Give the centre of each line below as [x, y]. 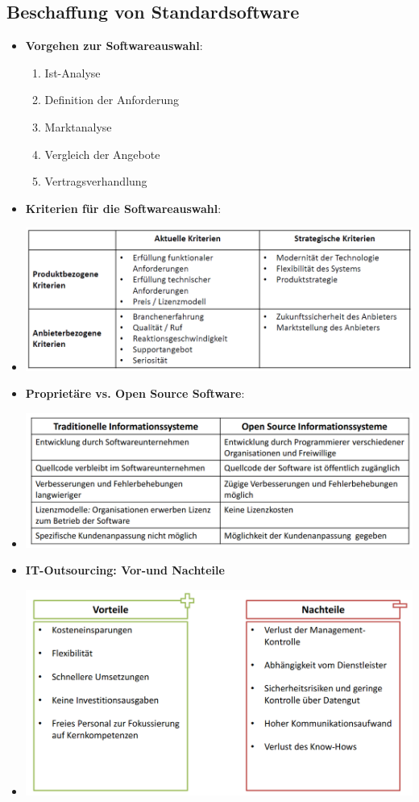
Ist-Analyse [73, 72]
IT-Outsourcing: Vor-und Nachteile [125, 570]
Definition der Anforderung [112, 100]
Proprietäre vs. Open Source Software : [135, 393]
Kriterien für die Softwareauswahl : [123, 208]
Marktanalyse [78, 126]
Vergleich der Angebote [102, 154]
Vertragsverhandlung [96, 181]
